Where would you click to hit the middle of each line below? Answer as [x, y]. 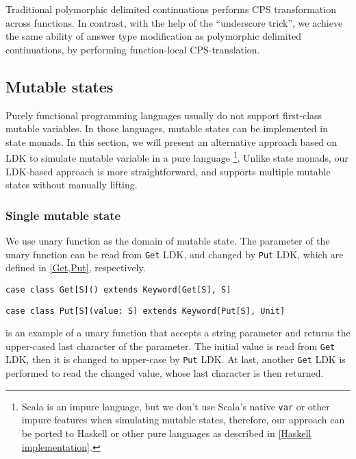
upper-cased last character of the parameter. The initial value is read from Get [170, 346]
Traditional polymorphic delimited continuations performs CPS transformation [171, 9]
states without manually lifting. [72, 185]
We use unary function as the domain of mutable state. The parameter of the [168, 241]
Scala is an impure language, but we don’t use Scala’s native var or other [176, 406]
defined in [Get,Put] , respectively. [76, 268]
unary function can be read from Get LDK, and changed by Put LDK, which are [175, 254]
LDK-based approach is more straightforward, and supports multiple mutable [168, 171]
